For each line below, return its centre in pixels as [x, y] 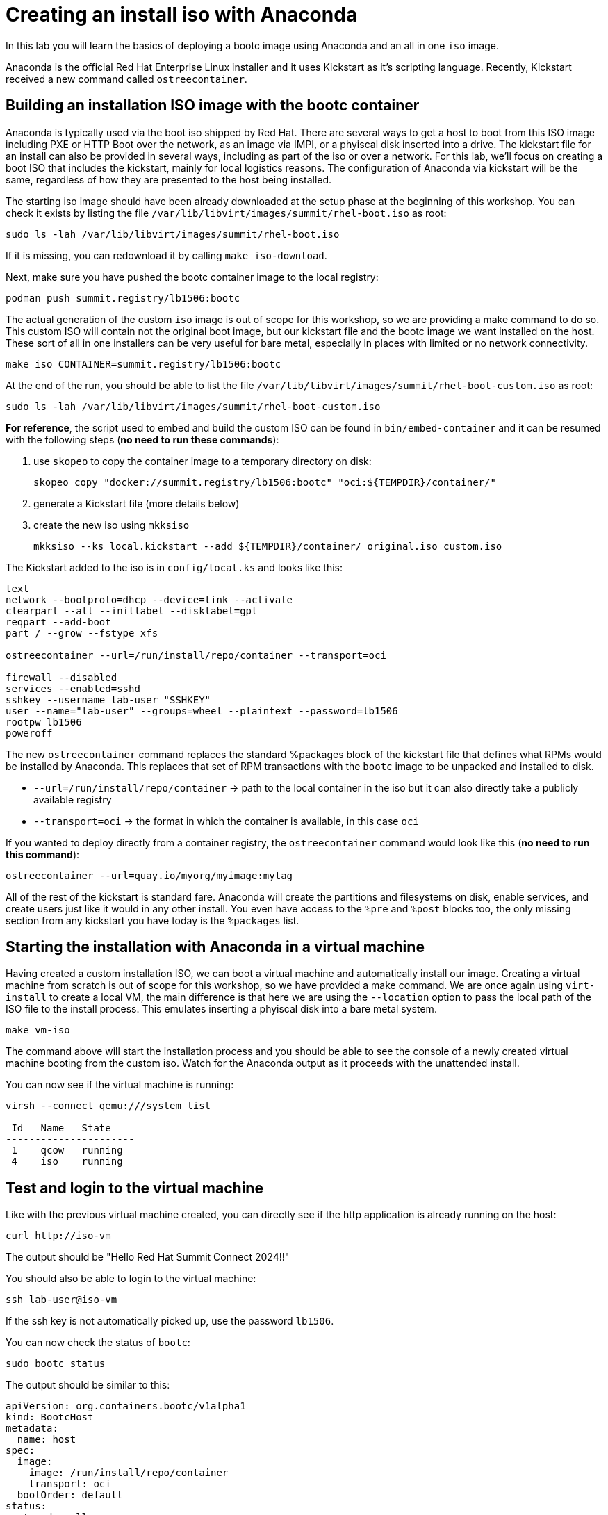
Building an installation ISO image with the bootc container [213, 106]
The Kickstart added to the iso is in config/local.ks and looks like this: [174, 567]
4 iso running [67, 1162]
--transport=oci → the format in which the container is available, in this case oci [226, 821]
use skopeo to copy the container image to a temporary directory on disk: [203, 461]
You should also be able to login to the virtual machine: [131, 1279]
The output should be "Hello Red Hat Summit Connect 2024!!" [148, 1257]
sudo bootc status [56, 1364]
